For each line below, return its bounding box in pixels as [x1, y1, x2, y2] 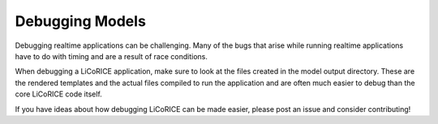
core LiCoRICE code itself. [15, 89, 103, 99]
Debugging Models [15, 12, 146, 30]
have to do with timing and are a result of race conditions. [15, 51, 208, 61]
